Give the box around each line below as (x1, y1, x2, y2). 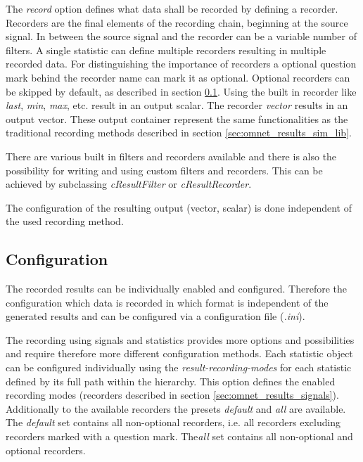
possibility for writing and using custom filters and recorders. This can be (6, 162, 323, 177)
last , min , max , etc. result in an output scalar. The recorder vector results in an (6, 98, 348, 113)
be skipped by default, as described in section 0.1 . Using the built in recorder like (6, 84, 357, 98)
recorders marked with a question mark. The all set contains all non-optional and (6, 429, 353, 444)
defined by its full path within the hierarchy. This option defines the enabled (6, 373, 336, 388)
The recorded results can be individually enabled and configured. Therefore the (6, 281, 347, 296)
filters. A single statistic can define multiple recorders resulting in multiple (6, 42, 326, 57)
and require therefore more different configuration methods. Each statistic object (6, 346, 353, 361)
